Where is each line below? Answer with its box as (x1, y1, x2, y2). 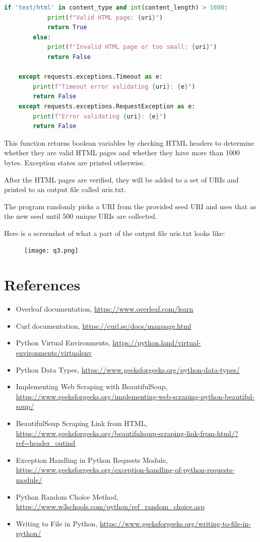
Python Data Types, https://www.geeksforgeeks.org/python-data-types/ (16, 364, 240, 375)
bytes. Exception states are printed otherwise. (4, 157, 145, 167)
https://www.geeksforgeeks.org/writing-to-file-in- (99, 518, 251, 528)
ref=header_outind (16, 438, 76, 448)
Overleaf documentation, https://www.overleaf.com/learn (16, 304, 193, 314)
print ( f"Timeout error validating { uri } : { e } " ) (33, 83, 196, 90)
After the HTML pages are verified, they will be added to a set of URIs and (4, 174, 239, 185)
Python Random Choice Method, (16, 491, 118, 502)
